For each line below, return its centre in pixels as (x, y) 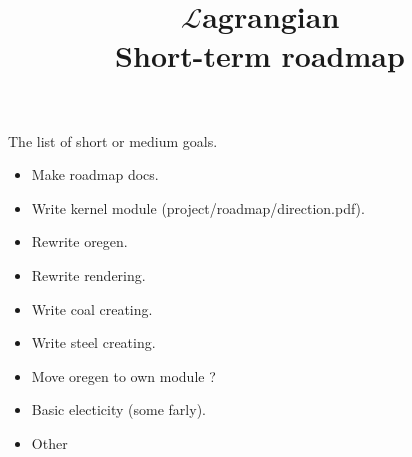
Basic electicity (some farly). (118, 409)
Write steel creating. (93, 342)
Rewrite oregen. (79, 241)
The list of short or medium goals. (113, 140)
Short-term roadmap (260, 55)
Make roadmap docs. (95, 174)
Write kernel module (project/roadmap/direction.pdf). (198, 207)
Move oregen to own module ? (123, 375)
